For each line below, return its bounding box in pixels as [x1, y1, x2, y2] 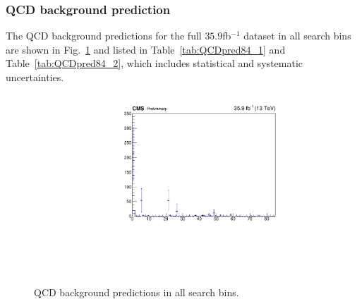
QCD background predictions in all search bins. [34, 284, 239, 299]
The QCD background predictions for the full [6, 28, 202, 43]
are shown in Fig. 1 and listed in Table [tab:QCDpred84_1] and [6, 42, 286, 56]
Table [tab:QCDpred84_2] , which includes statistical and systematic [6, 56, 303, 71]
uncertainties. [6, 70, 64, 84]
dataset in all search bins [243, 28, 351, 43]
